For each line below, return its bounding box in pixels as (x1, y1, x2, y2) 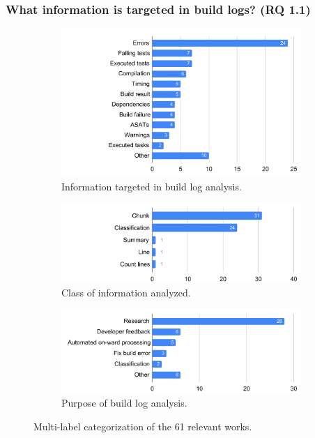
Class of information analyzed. (61, 285, 191, 300)
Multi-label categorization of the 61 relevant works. (33, 418, 252, 433)
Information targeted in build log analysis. (61, 179, 242, 194)
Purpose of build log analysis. (61, 395, 187, 410)
